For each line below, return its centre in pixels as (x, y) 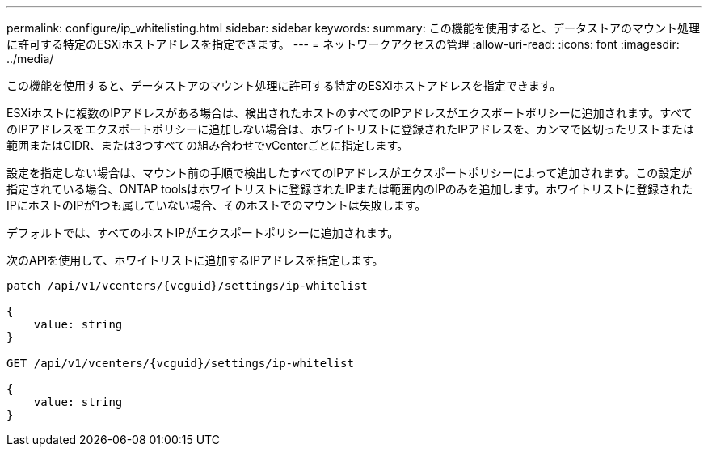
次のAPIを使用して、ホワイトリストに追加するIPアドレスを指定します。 (195, 260)
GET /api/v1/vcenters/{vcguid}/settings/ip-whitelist (180, 363)
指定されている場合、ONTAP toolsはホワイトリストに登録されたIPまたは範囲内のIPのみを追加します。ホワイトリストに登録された (350, 189)
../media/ (30, 59)
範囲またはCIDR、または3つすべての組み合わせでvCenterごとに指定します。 (208, 145)
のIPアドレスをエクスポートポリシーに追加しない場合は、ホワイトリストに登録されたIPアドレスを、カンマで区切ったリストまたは (350, 129)
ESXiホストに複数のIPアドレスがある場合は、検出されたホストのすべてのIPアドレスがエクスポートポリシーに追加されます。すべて (350, 113)
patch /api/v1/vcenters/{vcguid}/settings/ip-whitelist (187, 286)
